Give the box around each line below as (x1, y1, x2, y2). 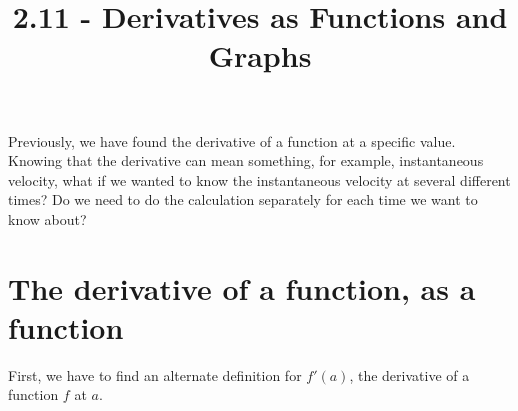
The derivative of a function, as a (8, 267, 476, 308)
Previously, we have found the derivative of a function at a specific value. (8, 130, 456, 151)
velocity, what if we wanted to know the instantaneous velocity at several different (8, 169, 511, 190)
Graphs (208, 35, 312, 76)
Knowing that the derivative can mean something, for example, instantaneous (8, 150, 484, 171)
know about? (8, 208, 87, 229)
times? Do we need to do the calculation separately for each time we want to (8, 189, 478, 210)
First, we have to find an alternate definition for (8, 364, 302, 385)
